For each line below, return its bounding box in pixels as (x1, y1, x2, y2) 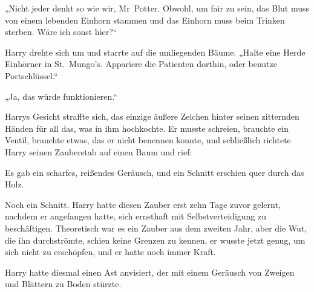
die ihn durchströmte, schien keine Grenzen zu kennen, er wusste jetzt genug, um (5, 233, 306, 246)
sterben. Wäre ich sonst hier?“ (5, 25, 117, 38)
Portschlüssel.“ (5, 69, 58, 82)
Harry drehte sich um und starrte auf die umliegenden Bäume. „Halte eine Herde (5, 45, 306, 58)
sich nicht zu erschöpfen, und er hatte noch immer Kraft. (5, 245, 216, 258)
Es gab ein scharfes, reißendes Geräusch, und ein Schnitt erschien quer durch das (5, 166, 304, 178)
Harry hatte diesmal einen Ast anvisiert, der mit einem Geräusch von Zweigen (5, 265, 295, 278)
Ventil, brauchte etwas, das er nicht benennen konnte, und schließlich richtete (5, 134, 291, 146)
